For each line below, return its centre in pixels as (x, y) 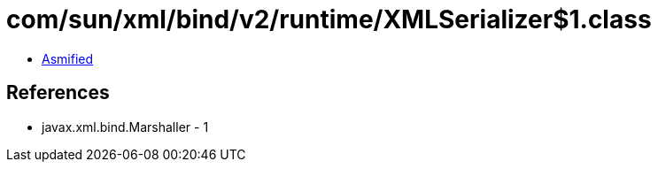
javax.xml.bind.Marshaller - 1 (125, 127)
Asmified (68, 58)
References (58, 93)
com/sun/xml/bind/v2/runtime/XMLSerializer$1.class (329, 19)
